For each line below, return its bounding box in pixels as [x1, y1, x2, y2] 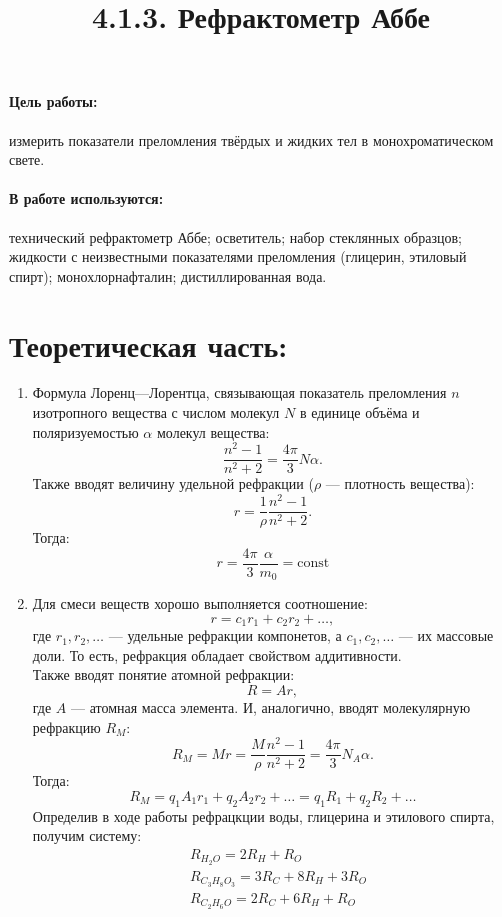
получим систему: [32, 825, 142, 846]
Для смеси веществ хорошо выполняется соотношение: [32, 593, 368, 614]
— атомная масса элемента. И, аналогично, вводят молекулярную [71, 697, 471, 718]
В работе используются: [9, 188, 164, 209]
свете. [9, 149, 45, 170]
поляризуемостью [32, 421, 139, 442]
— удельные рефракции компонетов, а [108, 625, 342, 646]
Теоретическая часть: [9, 324, 288, 365]
